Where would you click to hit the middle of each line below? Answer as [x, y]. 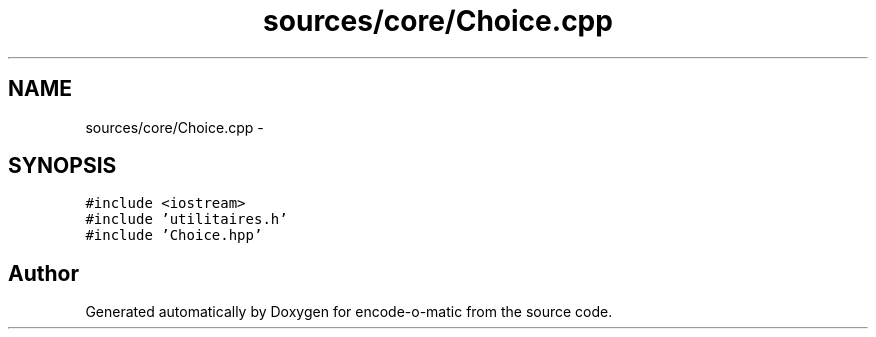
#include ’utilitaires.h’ [186, 219]
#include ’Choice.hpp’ [174, 235]
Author [43, 273]
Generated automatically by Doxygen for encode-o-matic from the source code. [349, 312]
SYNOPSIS [62, 166]
